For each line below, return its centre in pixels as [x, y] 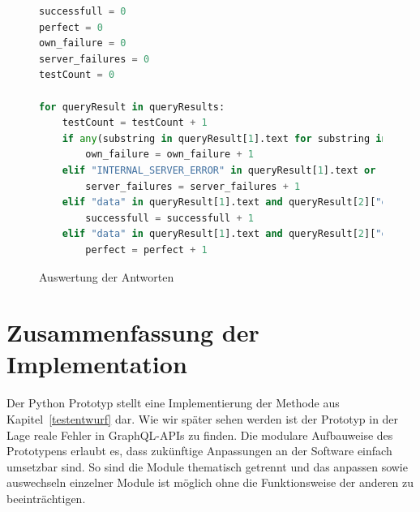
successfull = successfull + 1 [169, 218]
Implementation [97, 364]
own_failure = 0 [83, 43]
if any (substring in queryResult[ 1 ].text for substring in [225, 138]
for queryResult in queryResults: [132, 107]
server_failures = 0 [94, 59]
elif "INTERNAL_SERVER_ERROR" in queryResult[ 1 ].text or [219, 170]
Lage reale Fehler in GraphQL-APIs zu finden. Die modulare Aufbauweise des [200, 435]
